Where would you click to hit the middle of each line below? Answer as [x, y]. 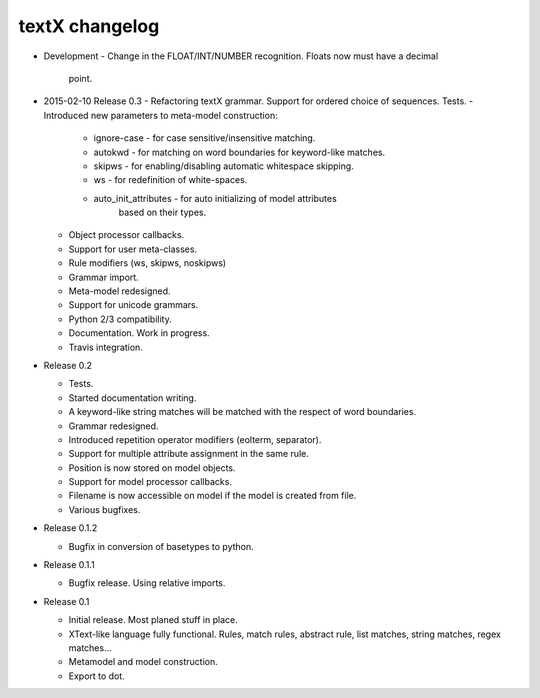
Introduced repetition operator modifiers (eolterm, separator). [195, 439]
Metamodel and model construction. [143, 662]
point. [80, 78]
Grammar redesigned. [113, 426]
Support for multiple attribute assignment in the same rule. [188, 454]
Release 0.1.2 [70, 528]
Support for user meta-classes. [133, 249]
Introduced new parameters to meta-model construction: [161, 115]
